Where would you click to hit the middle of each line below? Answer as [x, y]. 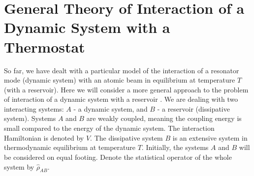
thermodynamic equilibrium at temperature [70, 147]
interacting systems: [34, 108]
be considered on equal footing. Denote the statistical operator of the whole [118, 157]
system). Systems [30, 118]
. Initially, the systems [175, 147]
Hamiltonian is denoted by [44, 137]
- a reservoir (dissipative [193, 108]
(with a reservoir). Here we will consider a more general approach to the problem [126, 89]
